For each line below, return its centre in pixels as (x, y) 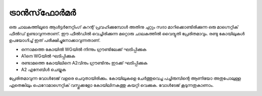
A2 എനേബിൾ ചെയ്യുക (44, 69)
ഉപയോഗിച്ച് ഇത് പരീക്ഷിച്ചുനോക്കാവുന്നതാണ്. (55, 41)
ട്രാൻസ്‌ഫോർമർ (42, 13)
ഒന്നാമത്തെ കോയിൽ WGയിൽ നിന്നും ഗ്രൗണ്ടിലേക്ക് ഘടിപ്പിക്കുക (84, 49)
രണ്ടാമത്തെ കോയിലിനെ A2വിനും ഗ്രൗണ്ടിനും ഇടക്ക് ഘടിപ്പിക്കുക (84, 63)
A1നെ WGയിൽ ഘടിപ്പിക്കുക (48, 56)
